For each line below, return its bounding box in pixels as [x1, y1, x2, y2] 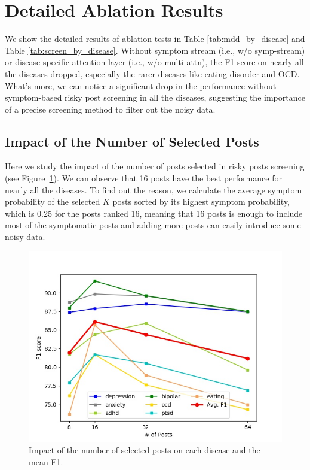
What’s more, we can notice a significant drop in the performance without [5, 79, 277, 92]
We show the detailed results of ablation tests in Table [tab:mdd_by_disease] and [5, 32, 305, 45]
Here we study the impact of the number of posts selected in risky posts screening [5, 160, 305, 172]
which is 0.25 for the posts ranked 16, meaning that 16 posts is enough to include [5, 207, 303, 219]
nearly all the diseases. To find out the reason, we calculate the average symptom [5, 183, 302, 196]
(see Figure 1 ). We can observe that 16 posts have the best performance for [5, 172, 282, 184]
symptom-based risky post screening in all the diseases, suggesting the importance [5, 91, 305, 104]
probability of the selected [5, 195, 100, 208]
